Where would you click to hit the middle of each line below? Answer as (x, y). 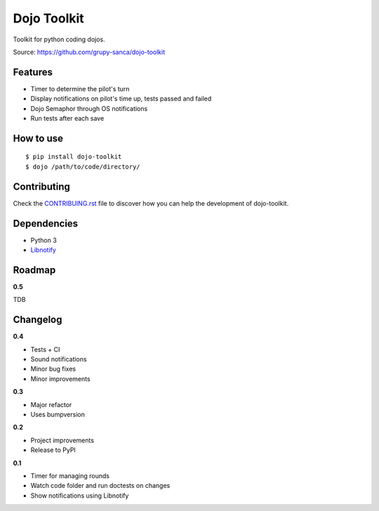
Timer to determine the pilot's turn (80, 88)
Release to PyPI (53, 450)
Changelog (38, 320)
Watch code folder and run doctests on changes (100, 486)
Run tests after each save (67, 119)
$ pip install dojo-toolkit (74, 157)
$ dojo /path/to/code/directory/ (83, 166)
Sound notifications (59, 359)
